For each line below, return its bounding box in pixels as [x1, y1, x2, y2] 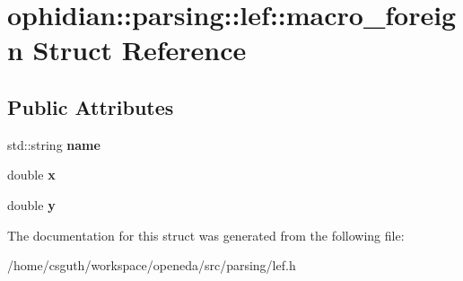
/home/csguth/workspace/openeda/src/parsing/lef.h [7, 256, 296, 275]
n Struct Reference [7, 31, 247, 68]
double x [7, 165, 56, 184]
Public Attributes [7, 92, 174, 120]
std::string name [7, 135, 100, 154]
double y [7, 195, 56, 214]
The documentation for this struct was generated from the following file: [7, 225, 405, 244]
